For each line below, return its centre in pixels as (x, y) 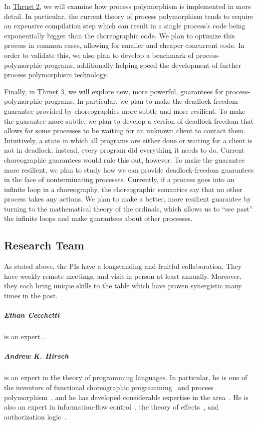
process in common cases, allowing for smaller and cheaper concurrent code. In (125, 45)
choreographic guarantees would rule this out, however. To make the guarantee (125, 159)
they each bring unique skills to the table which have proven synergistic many (123, 286)
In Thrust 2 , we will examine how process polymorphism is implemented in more (128, 6)
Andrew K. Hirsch (36, 356)
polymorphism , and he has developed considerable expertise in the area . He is (126, 397)
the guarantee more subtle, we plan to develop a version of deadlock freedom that (129, 120)
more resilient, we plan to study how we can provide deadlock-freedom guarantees (129, 169)
